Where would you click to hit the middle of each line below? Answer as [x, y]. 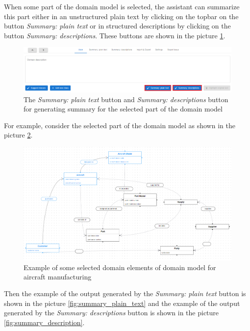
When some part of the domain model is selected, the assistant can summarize [122, 6]
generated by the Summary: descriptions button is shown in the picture [112, 313]
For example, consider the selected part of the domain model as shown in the [120, 125]
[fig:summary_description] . [44, 322]
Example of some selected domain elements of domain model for [120, 267]
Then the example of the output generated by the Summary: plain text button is [125, 293]
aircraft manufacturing [58, 277]
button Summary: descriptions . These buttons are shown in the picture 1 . [115, 35]
